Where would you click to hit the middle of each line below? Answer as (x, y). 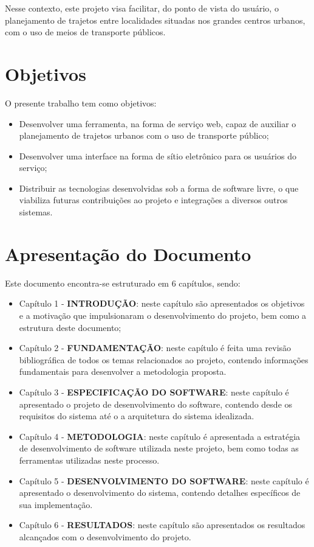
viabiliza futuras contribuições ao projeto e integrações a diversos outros (153, 200)
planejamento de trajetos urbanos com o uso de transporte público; (144, 135)
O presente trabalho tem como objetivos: (81, 103)
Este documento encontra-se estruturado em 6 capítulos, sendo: (123, 283)
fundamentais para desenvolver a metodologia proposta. (123, 371)
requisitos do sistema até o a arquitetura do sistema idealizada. (137, 416)
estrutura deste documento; (70, 327)
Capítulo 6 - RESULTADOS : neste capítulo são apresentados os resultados (162, 525)
